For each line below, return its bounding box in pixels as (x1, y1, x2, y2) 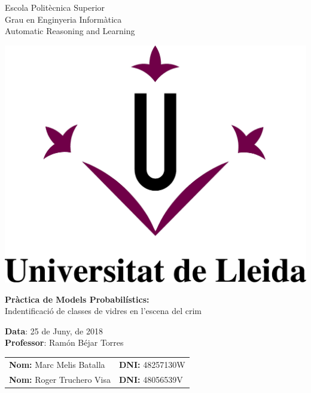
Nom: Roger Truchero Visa (9, 373, 111, 385)
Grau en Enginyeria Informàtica (5, 13, 122, 25)
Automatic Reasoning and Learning (5, 25, 135, 37)
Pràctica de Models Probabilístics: (5, 293, 150, 305)
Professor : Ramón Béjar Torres (5, 336, 124, 349)
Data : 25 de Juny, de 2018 (5, 324, 103, 337)
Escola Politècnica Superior (5, 1, 105, 13)
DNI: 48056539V (118, 373, 183, 385)
